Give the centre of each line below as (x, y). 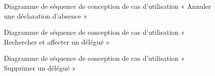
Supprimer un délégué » (40, 67)
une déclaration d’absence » (46, 15)
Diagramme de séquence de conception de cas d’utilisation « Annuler (108, 6)
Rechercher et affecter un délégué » (57, 41)
